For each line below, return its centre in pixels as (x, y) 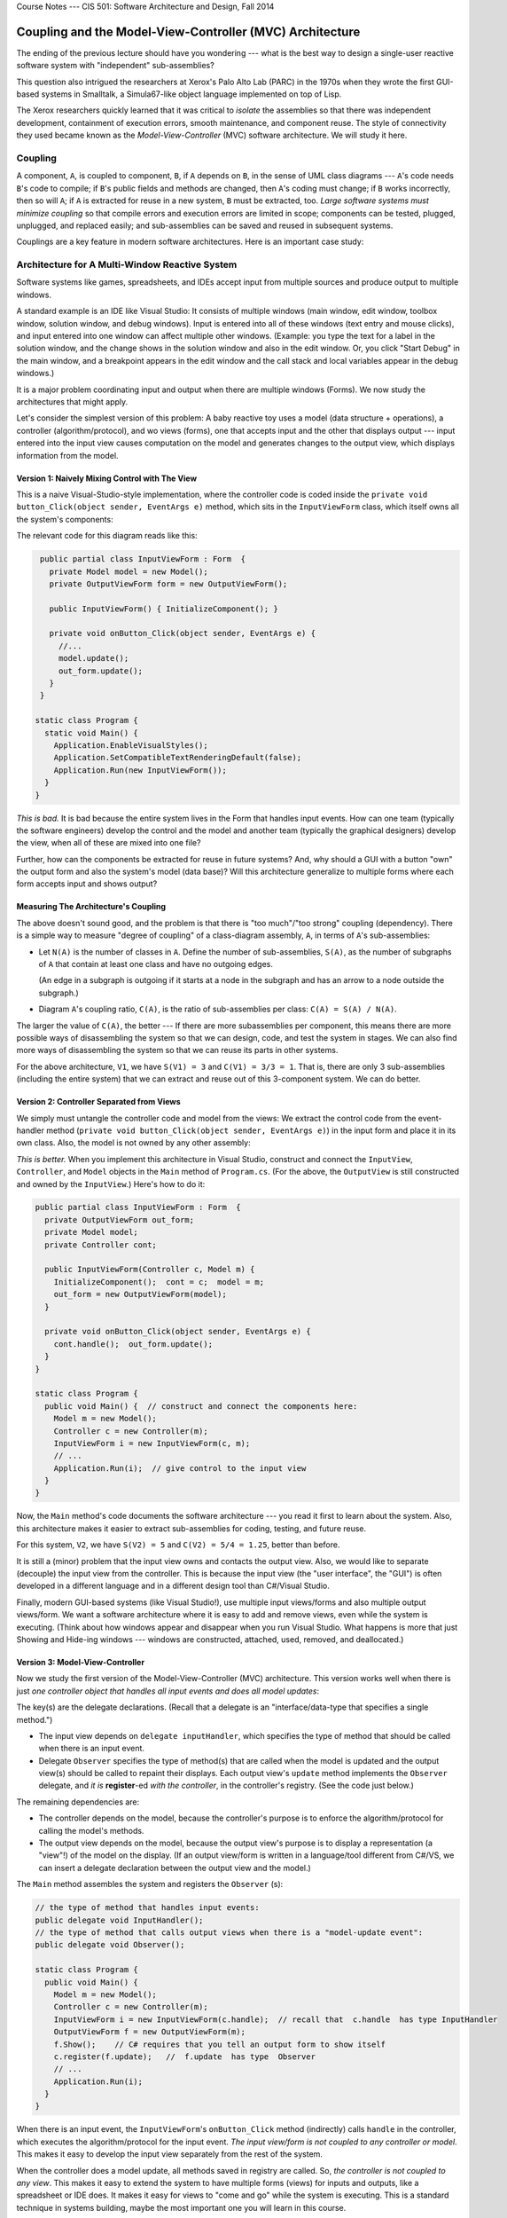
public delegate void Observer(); (110, 1945)
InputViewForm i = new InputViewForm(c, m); (152, 1443)
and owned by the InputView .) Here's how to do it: (111, 1184)
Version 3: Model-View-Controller (81, 1662)
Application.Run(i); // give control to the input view (180, 1468)
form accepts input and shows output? (87, 884)
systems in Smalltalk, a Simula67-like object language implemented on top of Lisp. (191, 94)
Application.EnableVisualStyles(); (131, 745)
